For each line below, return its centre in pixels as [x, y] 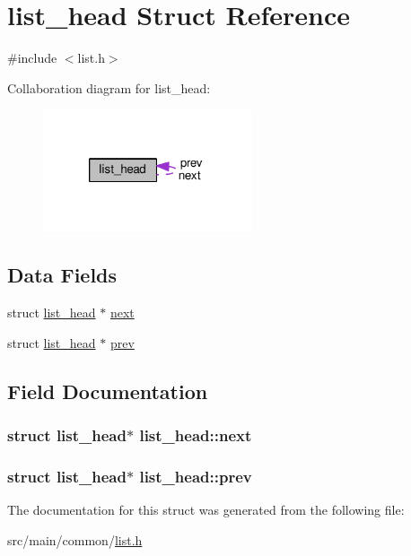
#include [32, 58]
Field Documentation [108, 391]
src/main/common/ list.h [75, 539]
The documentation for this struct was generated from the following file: [206, 510]
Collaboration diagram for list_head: [109, 87]
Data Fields [62, 275]
